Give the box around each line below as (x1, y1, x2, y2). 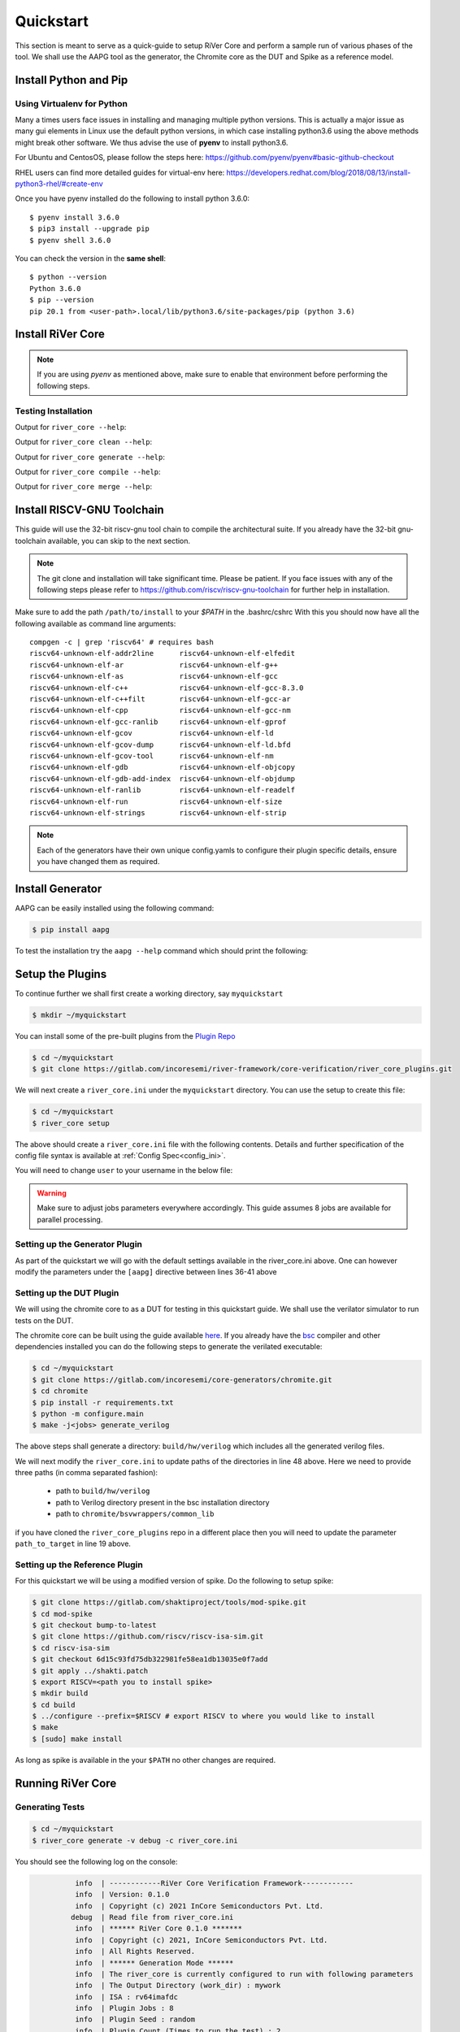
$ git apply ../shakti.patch (32, 1666, 149, 1675)
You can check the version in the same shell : (15, 254, 167, 263)
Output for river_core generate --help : (15, 452, 166, 462)
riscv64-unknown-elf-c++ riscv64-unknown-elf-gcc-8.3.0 (29, 683, 304, 693)
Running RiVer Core (15, 1776, 117, 1790)
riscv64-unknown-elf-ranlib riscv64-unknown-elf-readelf (29, 785, 296, 795)
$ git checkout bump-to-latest (32, 1620, 158, 1630)
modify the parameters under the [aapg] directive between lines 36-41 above (15, 1267, 277, 1277)
